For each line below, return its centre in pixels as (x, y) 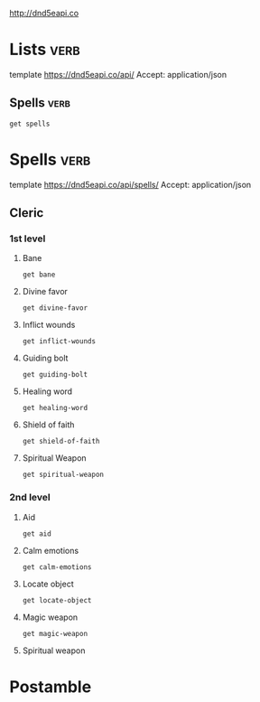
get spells (30, 124)
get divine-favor (55, 308)
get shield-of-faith (61, 442)
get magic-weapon (55, 633)
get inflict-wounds (59, 342)
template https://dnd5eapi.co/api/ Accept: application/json (118, 74)
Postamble (51, 687)
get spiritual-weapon (63, 475)
